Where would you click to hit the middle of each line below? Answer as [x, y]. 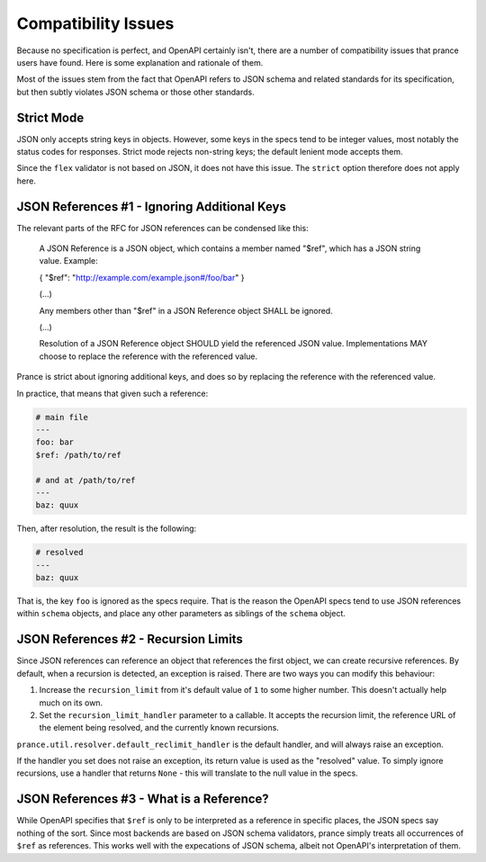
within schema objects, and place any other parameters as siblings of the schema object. [181, 614]
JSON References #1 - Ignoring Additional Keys [152, 207]
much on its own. [71, 703]
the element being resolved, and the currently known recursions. [159, 728]
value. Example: [68, 261]
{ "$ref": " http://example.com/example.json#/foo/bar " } [142, 277]
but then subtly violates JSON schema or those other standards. [136, 92]
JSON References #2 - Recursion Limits [130, 639]
